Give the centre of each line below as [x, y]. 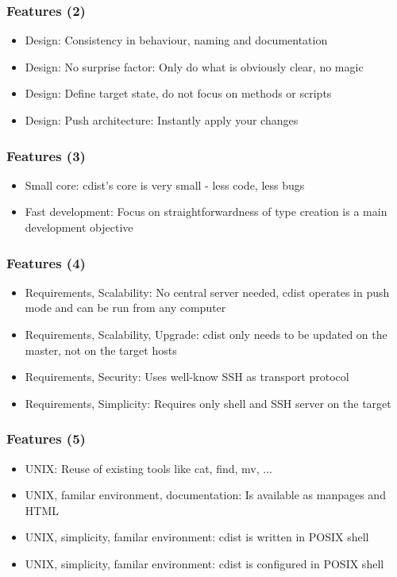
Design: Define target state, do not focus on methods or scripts [178, 93]
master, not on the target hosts [101, 350]
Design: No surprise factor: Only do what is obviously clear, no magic [194, 66]
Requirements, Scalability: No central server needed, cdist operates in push [207, 292]
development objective [79, 227]
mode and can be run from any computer [125, 308]
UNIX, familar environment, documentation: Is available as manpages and [205, 495]
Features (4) [46, 262]
